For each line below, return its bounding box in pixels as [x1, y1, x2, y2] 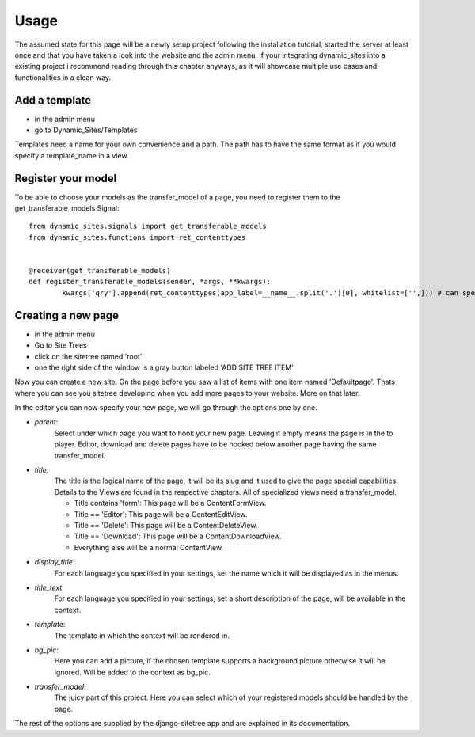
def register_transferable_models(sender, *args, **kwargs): [28, 277, 271, 287]
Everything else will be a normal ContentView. [74, 542, 224, 552]
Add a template [14, 93, 92, 107]
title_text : [34, 583, 65, 592]
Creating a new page [14, 309, 119, 322]
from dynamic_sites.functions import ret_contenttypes [28, 233, 246, 241]
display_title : [34, 557, 75, 567]
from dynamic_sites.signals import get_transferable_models [28, 222, 267, 231]
